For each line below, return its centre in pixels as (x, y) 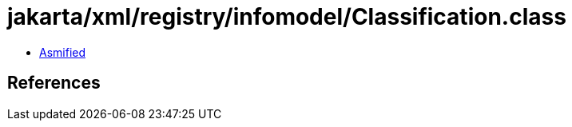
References (54, 83)
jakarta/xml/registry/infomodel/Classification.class (287, 17)
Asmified (63, 52)
